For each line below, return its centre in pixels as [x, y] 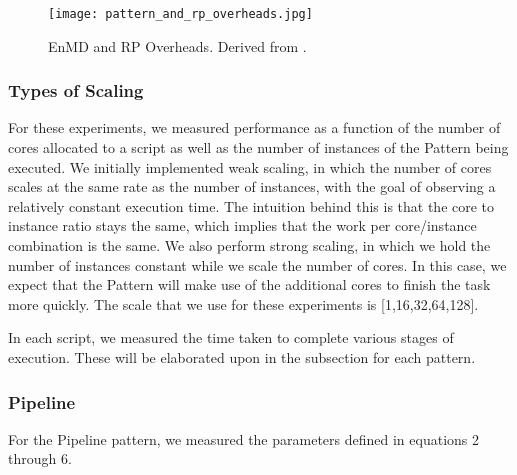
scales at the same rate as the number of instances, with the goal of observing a [252, 186]
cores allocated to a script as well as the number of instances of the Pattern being [258, 147]
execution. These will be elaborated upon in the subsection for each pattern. [242, 357]
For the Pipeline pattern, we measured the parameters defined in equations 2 [243, 438]
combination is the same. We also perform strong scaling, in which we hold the [249, 245]
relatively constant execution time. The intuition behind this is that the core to [251, 205]
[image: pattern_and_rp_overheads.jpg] [180, 14]
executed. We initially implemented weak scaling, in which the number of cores [250, 166]
